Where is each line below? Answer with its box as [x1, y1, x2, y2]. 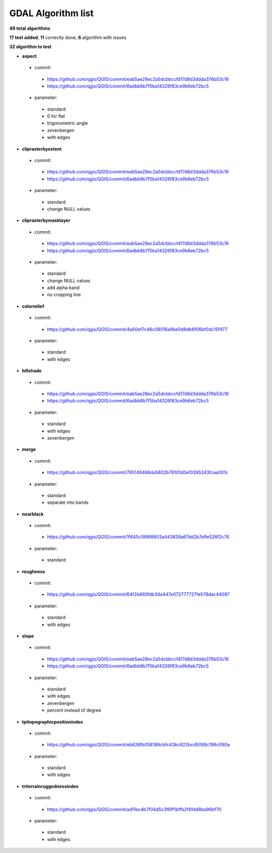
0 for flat [47, 113, 65, 119]
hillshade [22, 368, 42, 374]
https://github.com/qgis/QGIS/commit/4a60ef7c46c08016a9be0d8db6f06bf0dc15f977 [47, 326, 228, 332]
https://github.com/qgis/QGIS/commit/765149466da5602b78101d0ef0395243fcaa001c [47, 469, 229, 476]
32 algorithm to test [9, 43, 52, 50]
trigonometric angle [47, 120, 88, 126]
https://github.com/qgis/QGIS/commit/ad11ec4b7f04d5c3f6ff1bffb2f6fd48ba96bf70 [47, 806, 222, 812]
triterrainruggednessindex [22, 783, 79, 789]
